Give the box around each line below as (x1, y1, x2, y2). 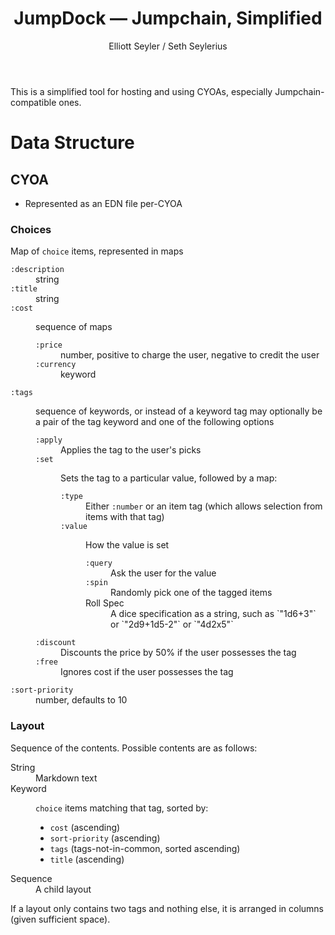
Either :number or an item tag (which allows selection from (85, 500, 323, 512)
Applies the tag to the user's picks (60, 444, 202, 456)
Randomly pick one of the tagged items (110, 587, 273, 599)
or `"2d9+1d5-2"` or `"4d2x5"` (110, 618, 234, 631)
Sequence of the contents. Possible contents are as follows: (10, 742, 258, 754)
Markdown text (35, 772, 98, 784)
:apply (35, 435, 63, 446)
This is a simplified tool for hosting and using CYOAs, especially (10, 85, 273, 97)
